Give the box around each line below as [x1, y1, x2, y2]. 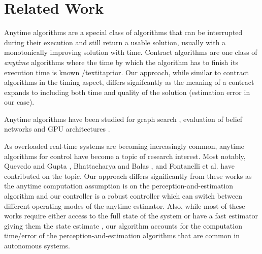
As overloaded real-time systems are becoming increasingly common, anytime [4, 141, 244, 151]
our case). [4, 97, 35, 107]
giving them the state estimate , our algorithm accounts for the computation [4, 220, 242, 231]
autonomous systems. [4, 240, 70, 250]
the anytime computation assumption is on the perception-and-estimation [4, 180, 234, 191]
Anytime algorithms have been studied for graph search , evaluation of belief [4, 113, 243, 124]
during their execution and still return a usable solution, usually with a [4, 37, 226, 47]
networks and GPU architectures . [4, 123, 110, 134]
